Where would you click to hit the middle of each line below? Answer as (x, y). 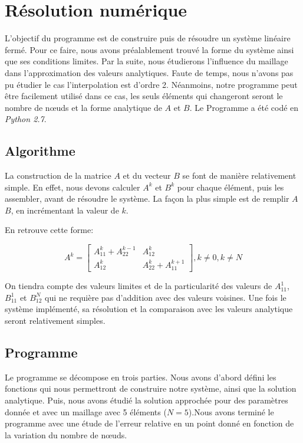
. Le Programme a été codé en (244, 107)
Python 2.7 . (26, 119)
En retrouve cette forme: (49, 230)
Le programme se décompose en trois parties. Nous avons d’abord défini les (141, 377)
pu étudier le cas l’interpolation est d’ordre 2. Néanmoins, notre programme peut (151, 84)
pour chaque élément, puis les (230, 187)
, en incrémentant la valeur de (65, 210)
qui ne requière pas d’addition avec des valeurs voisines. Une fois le (166, 297)
